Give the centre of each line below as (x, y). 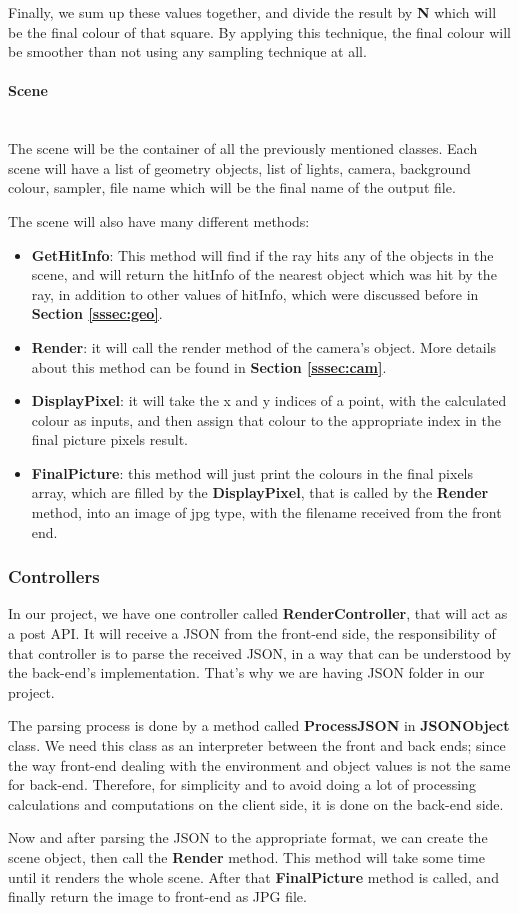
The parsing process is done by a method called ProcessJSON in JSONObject (259, 725)
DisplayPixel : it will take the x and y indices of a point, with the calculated (269, 400)
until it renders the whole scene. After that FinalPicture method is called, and (253, 876)
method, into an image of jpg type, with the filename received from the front (266, 512)
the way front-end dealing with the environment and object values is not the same (259, 764)
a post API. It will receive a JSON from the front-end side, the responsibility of (252, 633)
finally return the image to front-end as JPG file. (157, 896)
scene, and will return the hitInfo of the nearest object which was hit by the (264, 274)
